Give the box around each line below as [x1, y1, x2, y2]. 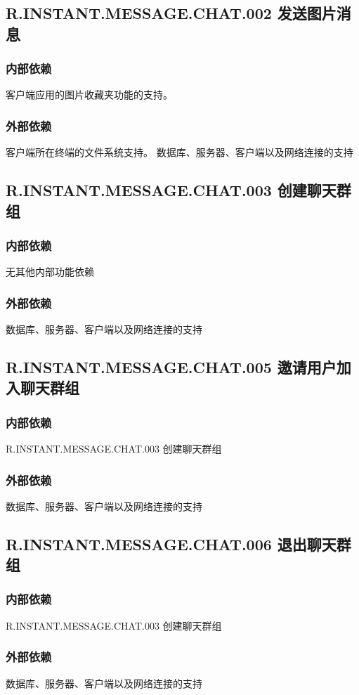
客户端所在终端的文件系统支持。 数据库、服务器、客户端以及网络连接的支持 [6, 145, 353, 160]
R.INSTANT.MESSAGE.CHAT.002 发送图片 [6, 2, 337, 24]
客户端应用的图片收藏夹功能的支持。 [6, 87, 173, 102]
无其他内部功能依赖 [6, 264, 94, 279]
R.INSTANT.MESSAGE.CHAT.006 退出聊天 [6, 533, 337, 554]
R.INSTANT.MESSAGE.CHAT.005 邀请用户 [6, 356, 337, 377]
